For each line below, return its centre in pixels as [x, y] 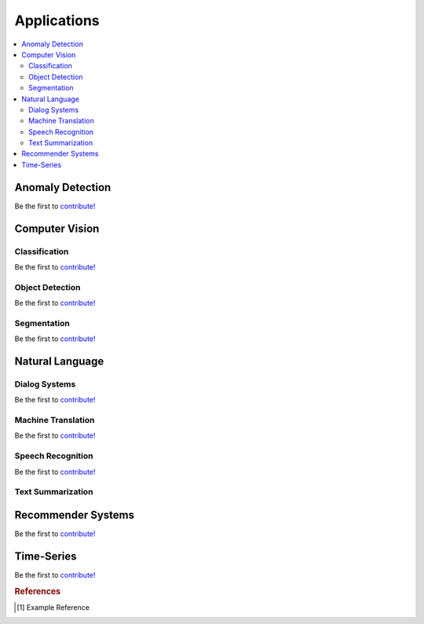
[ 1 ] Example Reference [53, 607]
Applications [57, 20]
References [38, 591]
